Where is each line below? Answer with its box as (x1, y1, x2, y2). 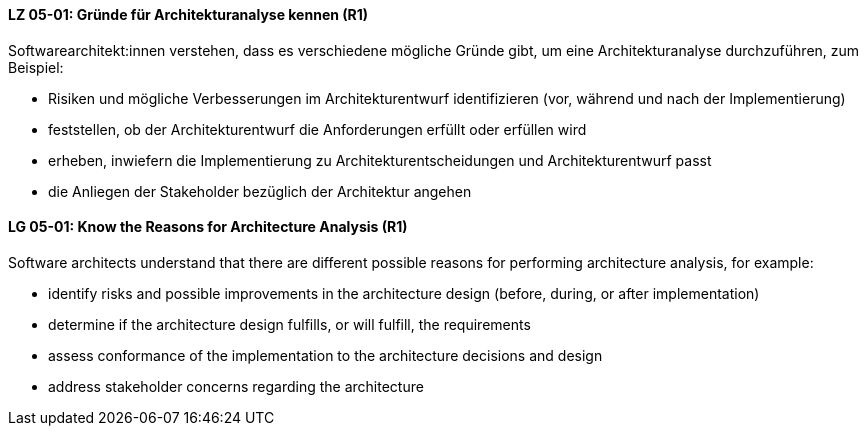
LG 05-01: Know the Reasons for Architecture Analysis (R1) (8, 218, 408, 236)
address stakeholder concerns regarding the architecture (48, 377, 424, 395)
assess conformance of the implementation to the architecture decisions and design (48, 346, 603, 364)
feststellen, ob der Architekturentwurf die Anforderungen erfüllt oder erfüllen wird (48, 120, 587, 138)
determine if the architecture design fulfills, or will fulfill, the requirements (48, 315, 531, 333)
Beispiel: (8, 58, 64, 76)
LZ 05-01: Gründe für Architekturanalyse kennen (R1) (8, 6, 369, 23)
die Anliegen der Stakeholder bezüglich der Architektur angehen (48, 182, 472, 200)
